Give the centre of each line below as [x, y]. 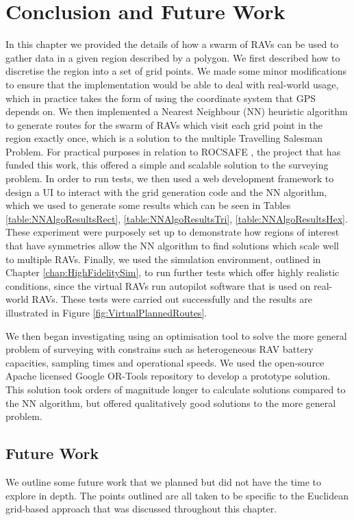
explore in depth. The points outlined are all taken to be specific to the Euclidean [177, 495]
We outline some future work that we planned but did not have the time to [163, 481]
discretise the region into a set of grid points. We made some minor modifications [176, 71]
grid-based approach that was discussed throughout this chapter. [141, 509]
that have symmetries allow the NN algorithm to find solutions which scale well [172, 246]
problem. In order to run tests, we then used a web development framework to [170, 178]
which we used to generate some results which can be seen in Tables [148, 205]
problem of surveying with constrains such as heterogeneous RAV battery [160, 349]
